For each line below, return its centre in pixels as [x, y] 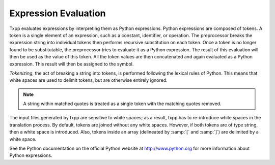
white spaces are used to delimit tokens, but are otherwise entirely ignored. [88, 80]
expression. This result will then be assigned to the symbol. [72, 64]
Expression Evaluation [58, 13]
